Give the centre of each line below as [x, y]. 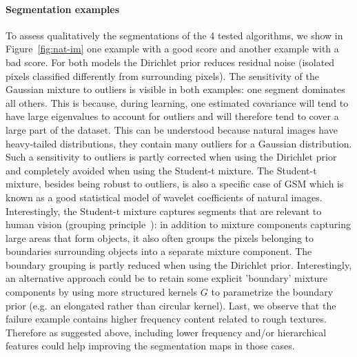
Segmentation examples [63, 9]
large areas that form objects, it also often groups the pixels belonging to [160, 237]
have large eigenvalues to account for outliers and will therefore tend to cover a [172, 116]
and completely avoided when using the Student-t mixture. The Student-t [161, 170]
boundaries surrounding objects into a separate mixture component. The [159, 251]
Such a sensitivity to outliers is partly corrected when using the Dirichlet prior [171, 157]
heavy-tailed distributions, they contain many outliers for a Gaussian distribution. [179, 143]
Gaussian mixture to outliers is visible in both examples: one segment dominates [175, 89]
